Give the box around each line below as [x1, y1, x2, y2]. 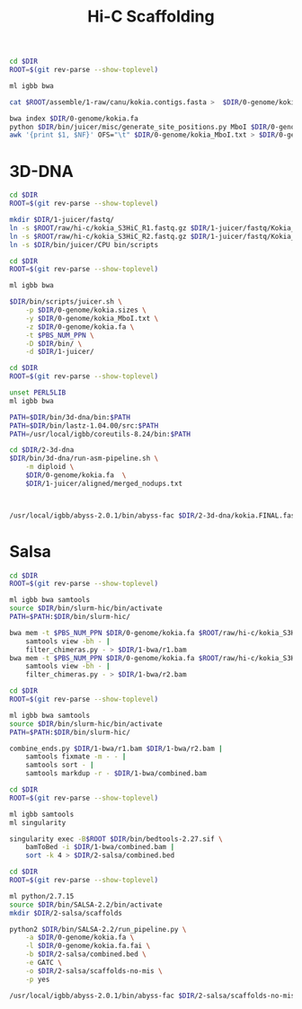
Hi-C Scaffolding [87, 6, 215, 27]
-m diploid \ [25, 463, 75, 472]
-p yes [25, 975, 50, 984]
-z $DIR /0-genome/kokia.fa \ [25, 322, 135, 332]
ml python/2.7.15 [9, 891, 75, 900]
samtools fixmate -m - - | [25, 752, 127, 761]
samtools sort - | [25, 761, 94, 770]
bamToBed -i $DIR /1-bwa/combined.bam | [25, 843, 175, 852]
